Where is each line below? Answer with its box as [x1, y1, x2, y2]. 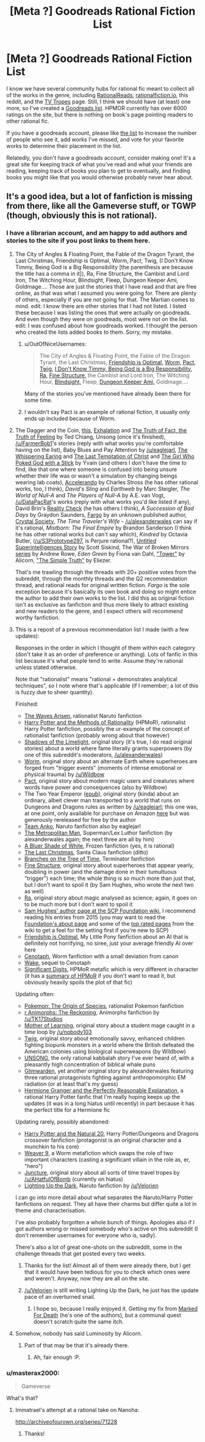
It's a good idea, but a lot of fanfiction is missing [6, 191, 193, 202]
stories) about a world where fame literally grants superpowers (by [24, 744, 192, 752]
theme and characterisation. [15, 1207, 87, 1214]
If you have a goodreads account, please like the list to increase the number [6, 129, 197, 136]
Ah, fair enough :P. [33, 1353, 81, 1361]
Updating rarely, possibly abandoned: [15, 1118, 110, 1125]
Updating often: [15, 990, 55, 997]
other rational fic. [6, 117, 50, 125]
